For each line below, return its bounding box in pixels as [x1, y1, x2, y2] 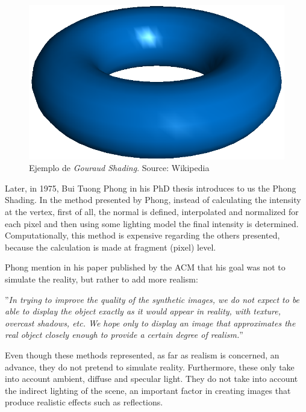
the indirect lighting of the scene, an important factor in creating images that [5, 384, 291, 396]
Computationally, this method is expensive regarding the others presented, [5, 229, 280, 242]
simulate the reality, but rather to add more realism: [5, 272, 198, 285]
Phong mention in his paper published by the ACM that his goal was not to [5, 261, 286, 273]
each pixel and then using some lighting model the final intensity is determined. [5, 217, 299, 229]
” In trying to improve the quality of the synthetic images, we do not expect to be [5, 293, 300, 305]
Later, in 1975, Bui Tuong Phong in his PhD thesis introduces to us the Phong [5, 181, 296, 194]
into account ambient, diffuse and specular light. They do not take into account [5, 372, 298, 385]
